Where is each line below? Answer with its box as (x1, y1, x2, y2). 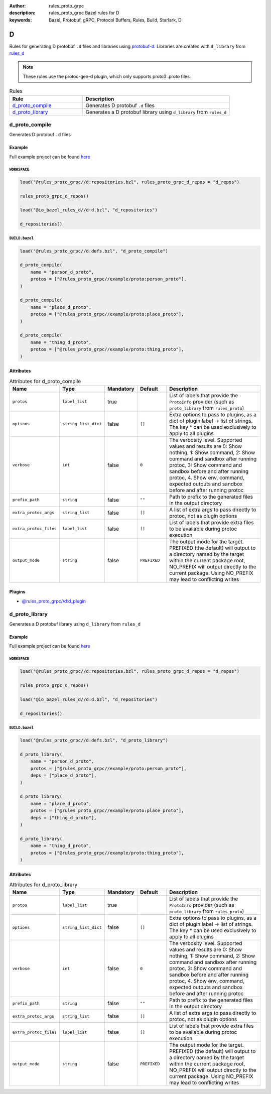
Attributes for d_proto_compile (9, 378, 81, 385)
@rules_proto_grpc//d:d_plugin (22, 598, 86, 604)
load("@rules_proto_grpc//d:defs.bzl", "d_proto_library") (20, 738, 168, 743)
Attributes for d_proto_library (9, 881, 78, 888)
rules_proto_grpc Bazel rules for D (49, 10, 120, 16)
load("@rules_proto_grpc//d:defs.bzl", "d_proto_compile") (20, 248, 168, 254)
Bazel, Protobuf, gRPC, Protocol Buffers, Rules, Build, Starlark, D (49, 17, 182, 23)
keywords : (9, 17, 32, 23)
